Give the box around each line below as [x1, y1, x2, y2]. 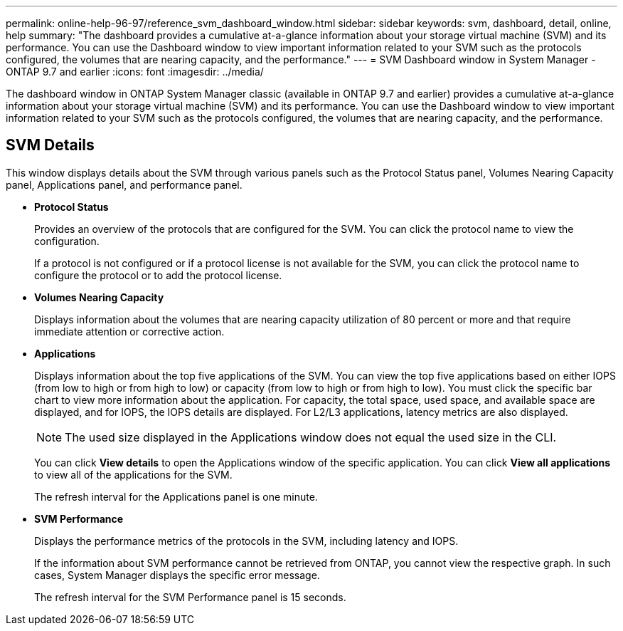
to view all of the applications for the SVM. [34, 468, 233, 481]
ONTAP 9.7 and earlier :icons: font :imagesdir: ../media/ [6, 66, 264, 78]
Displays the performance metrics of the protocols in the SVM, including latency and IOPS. [34, 534, 459, 547]
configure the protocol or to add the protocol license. [34, 268, 282, 281]
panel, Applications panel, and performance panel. [6, 178, 243, 191]
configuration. [34, 234, 100, 247]
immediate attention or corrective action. [34, 325, 225, 338]
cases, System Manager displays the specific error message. [34, 568, 320, 581]
